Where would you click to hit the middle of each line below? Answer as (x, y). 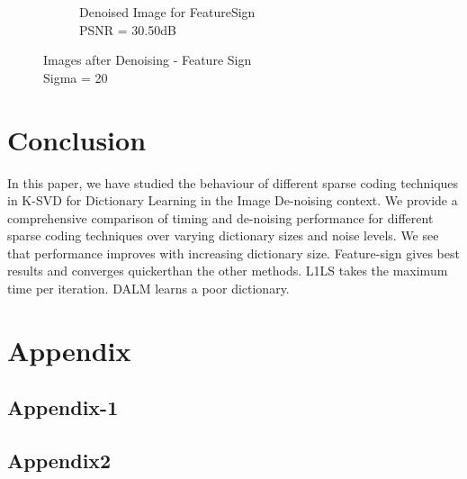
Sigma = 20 (76, 77)
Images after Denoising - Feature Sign (148, 60)
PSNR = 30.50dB (128, 29)
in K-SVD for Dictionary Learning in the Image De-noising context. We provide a (233, 200)
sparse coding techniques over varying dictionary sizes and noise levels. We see (223, 235)
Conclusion (77, 139)
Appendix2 (59, 461)
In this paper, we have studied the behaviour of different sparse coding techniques (233, 182)
